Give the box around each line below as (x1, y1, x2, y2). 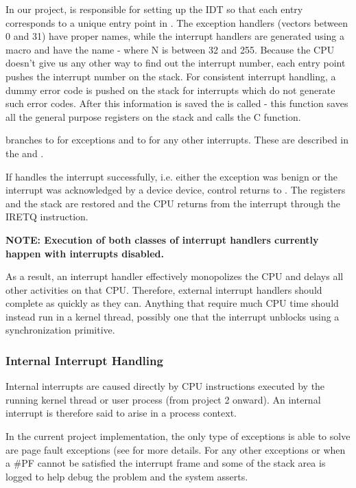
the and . (5, 146, 44, 160)
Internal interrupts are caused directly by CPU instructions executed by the (5, 379, 325, 393)
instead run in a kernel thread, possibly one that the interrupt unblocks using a (5, 309, 340, 323)
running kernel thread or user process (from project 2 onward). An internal (5, 392, 321, 406)
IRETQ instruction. (5, 209, 88, 224)
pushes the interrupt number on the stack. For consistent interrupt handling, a (5, 69, 336, 83)
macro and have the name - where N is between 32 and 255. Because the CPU (5, 42, 335, 56)
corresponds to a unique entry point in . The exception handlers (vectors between (5, 15, 348, 30)
